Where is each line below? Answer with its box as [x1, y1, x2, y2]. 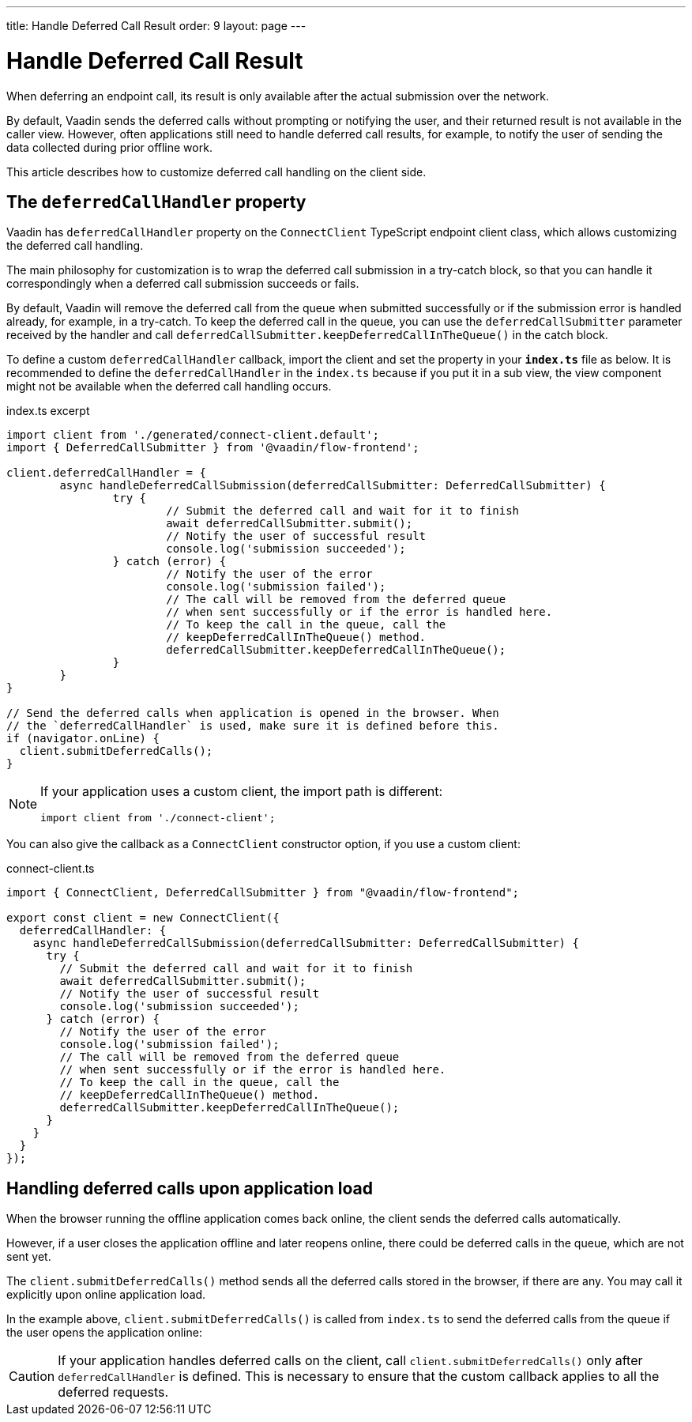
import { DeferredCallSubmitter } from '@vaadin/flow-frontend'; [6, 441, 419, 455]
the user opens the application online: [6, 1326, 202, 1340]
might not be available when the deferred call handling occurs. [6, 379, 332, 394]
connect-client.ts [6, 862, 95, 876]
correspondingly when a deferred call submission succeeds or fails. [6, 277, 359, 291]
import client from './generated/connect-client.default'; [6, 428, 380, 442]
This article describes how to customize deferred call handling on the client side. [6, 164, 427, 179]
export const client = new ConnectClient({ [6, 911, 280, 925]
